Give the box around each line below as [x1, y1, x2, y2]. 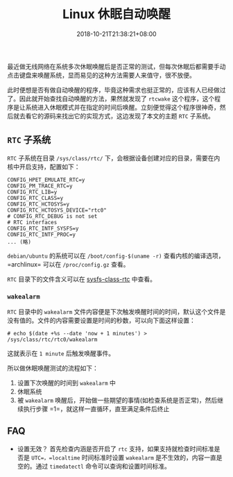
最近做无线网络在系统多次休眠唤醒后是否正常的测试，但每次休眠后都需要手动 [7, 62, 226, 70]
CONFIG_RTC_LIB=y [7, 188, 58, 195]
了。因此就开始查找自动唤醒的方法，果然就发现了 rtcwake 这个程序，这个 [7, 94, 215, 103]
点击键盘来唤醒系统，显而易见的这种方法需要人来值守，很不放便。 [7, 71, 196, 79]
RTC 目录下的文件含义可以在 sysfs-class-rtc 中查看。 [7, 275, 157, 283]
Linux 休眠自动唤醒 [62, 6, 171, 22]
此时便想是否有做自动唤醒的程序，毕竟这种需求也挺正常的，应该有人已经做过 [7, 85, 226, 94]
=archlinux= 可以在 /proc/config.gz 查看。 [7, 260, 130, 268]
